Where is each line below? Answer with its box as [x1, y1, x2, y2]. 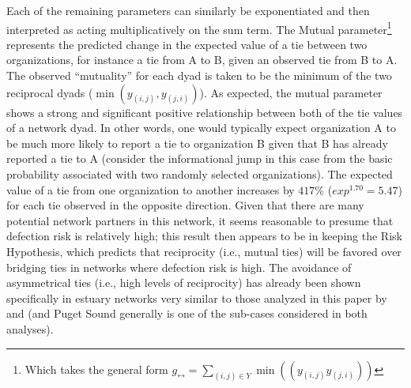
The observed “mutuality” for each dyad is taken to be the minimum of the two [6, 67, 392, 84]
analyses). [6, 320, 54, 337]
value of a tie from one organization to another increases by [6, 181, 295, 198]
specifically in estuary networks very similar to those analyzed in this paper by [6, 289, 387, 306]
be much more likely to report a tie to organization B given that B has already [6, 134, 388, 151]
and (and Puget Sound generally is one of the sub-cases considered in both [6, 305, 368, 322]
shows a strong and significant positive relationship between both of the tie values [6, 104, 403, 120]
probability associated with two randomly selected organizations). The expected [6, 166, 393, 182]
